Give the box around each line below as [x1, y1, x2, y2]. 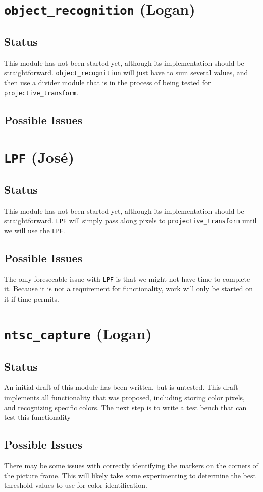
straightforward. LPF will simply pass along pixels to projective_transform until [4, 215, 257, 226]
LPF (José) [4, 146, 74, 167]
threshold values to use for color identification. [4, 480, 147, 490]
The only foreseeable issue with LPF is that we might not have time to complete [4, 273, 250, 284]
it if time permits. [4, 293, 60, 304]
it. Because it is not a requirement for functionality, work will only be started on [4, 283, 253, 294]
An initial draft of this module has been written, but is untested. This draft [4, 382, 238, 392]
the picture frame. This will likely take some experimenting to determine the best [4, 470, 256, 480]
